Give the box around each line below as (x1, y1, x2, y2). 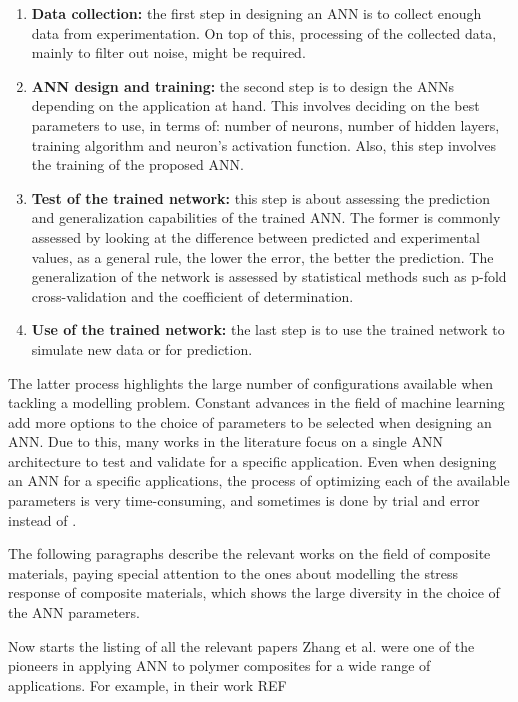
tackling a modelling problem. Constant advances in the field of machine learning (8, 392, 505, 413)
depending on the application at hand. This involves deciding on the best (31, 95, 480, 116)
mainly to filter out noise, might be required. (31, 42, 306, 63)
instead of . (8, 509, 77, 530)
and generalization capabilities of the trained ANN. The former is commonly (31, 207, 501, 228)
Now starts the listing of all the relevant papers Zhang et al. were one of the (8, 635, 475, 656)
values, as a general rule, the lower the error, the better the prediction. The (31, 246, 494, 267)
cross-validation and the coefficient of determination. (31, 285, 354, 306)
